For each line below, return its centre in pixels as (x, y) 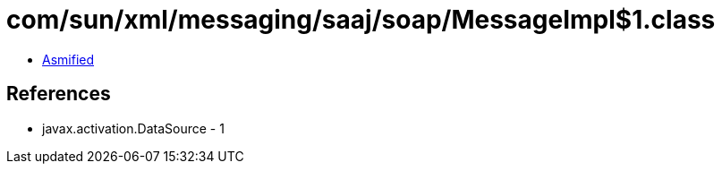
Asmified (68, 59)
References (59, 94)
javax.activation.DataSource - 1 (133, 128)
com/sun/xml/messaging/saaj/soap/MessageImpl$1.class (361, 20)
